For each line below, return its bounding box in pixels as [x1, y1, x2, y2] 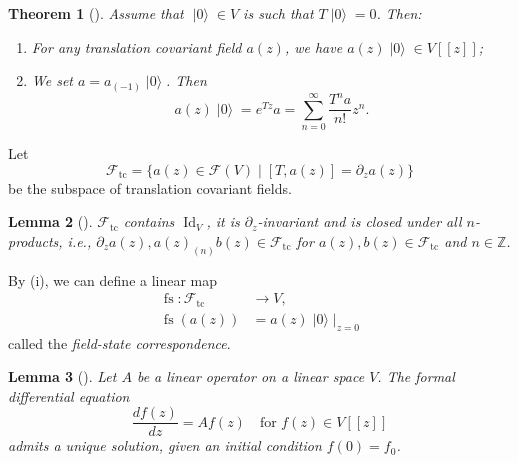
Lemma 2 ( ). [8, 211, 93, 232]
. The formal [377, 366, 455, 387]
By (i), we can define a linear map [8, 269, 218, 290]
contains [123, 211, 175, 232]
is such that [243, 3, 314, 23]
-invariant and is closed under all [257, 211, 462, 232]
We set [31, 70, 73, 91]
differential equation [8, 385, 130, 406]
